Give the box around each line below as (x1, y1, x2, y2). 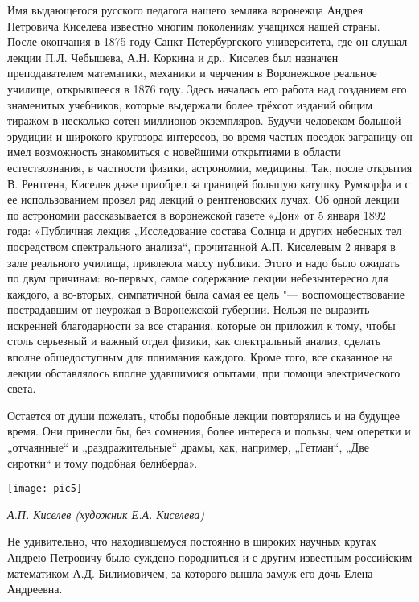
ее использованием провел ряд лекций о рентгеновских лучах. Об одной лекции (7, 191, 400, 208)
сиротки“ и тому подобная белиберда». (7, 454, 198, 471)
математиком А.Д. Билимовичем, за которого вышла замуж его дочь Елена (7, 564, 373, 581)
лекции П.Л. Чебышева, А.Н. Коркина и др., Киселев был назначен (7, 48, 339, 65)
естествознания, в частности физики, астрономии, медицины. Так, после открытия (7, 159, 413, 175)
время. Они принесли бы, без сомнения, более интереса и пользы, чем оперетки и (7, 423, 411, 439)
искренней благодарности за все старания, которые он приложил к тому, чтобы (7, 316, 396, 333)
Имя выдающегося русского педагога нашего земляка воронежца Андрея (7, 2, 364, 18)
